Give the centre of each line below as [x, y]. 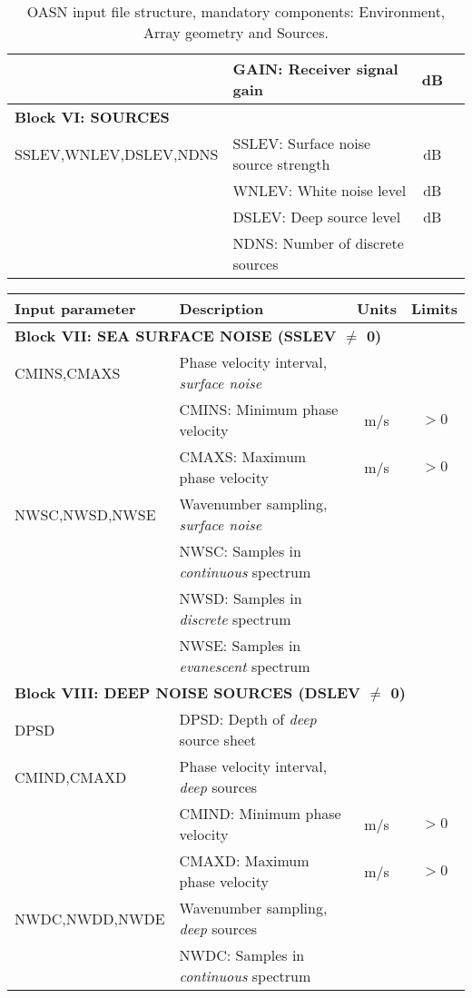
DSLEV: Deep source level [317, 217]
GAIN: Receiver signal [315, 69]
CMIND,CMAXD [71, 776]
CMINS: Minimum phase [259, 409]
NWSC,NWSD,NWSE [85, 514]
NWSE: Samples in [240, 645]
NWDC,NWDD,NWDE [90, 918]
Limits [434, 308]
